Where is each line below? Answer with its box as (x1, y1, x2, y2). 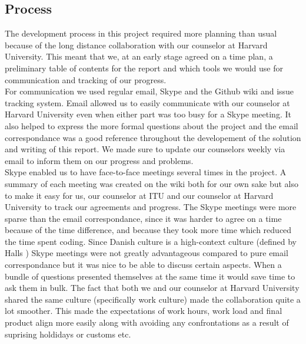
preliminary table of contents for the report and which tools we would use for (5, 61, 283, 74)
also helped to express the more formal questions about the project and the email (5, 119, 298, 132)
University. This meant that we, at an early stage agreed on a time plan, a (5, 50, 273, 63)
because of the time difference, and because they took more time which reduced (5, 224, 292, 236)
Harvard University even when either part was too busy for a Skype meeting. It (5, 108, 291, 120)
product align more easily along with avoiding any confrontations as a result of (5, 316, 289, 329)
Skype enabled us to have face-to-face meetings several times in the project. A (5, 166, 287, 178)
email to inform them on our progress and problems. (5, 154, 194, 166)
